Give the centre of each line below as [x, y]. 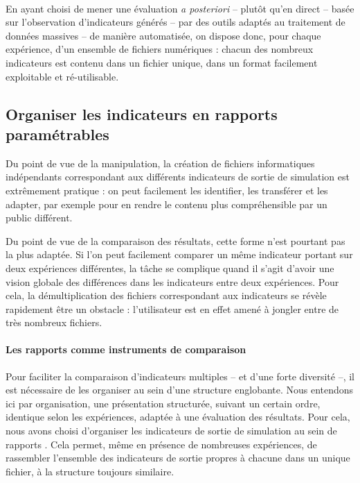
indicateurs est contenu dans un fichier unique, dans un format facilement [162, 62]
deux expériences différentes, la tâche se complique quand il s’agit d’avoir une [170, 268]
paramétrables [57, 134]
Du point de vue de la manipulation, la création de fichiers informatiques [160, 163]
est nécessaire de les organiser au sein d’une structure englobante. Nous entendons [180, 390]
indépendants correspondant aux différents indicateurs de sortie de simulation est [178, 177]
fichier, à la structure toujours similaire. [90, 471]
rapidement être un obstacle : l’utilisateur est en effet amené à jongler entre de [172, 308]
